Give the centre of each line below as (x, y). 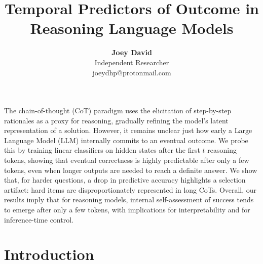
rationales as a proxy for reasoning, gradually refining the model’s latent (116, 120)
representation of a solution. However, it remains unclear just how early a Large (128, 130)
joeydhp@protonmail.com (132, 72)
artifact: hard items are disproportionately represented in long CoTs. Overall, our (130, 189)
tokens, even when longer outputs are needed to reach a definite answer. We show (131, 170)
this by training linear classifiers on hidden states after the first (102, 150)
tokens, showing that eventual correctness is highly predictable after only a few (127, 160)
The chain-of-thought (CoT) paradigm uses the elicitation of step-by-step (118, 111)
